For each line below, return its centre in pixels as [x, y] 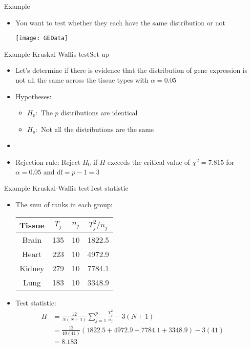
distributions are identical [99, 113]
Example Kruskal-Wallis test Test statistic [66, 188]
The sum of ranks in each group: [64, 204]
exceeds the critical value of [149, 162]
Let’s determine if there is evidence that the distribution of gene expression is [131, 70]
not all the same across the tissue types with [82, 80]
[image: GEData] [42, 38]
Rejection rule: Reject [48, 162]
